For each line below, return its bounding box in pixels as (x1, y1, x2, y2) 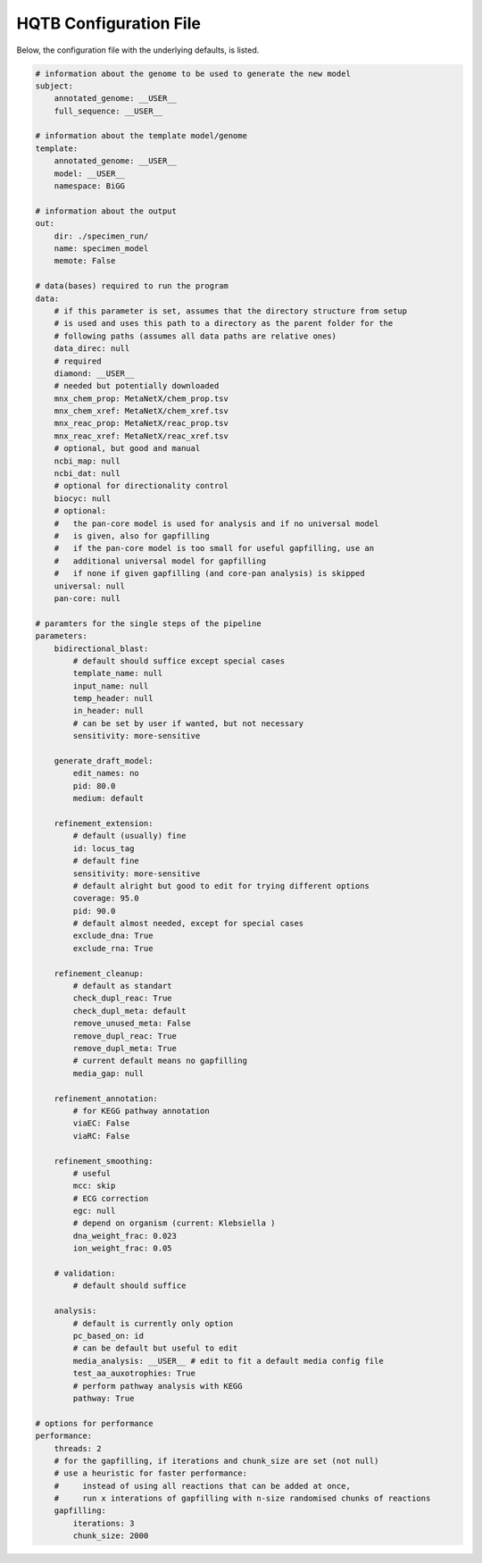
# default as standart (72, 981, 173, 991)
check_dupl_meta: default (72, 1006, 187, 1016)
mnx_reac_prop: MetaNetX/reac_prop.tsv (54, 418, 229, 429)
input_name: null (72, 681, 149, 691)
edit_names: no (72, 768, 140, 779)
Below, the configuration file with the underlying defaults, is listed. (16, 45, 260, 55)
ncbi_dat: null (54, 469, 120, 479)
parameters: (35, 631, 88, 641)
